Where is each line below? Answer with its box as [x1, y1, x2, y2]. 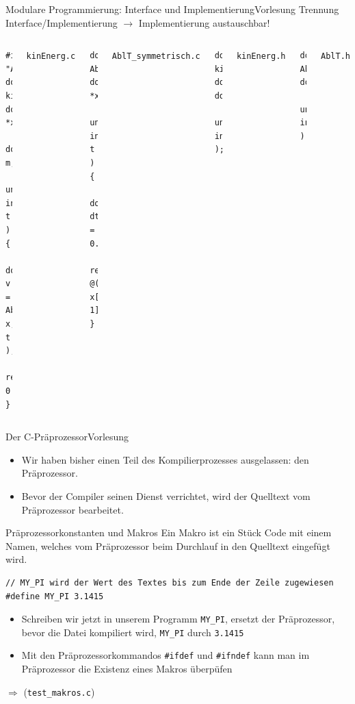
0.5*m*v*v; [5, 386, 55, 397]
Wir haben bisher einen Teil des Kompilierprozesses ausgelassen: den [21, 452, 309, 466]
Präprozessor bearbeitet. [21, 502, 124, 516]
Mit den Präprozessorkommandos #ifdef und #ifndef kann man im [21, 648, 310, 662]
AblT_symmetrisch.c [111, 51, 200, 62]
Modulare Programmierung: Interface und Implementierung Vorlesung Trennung [5, 2, 339, 16]
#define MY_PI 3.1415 [5, 591, 104, 601]
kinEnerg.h [236, 51, 286, 62]
